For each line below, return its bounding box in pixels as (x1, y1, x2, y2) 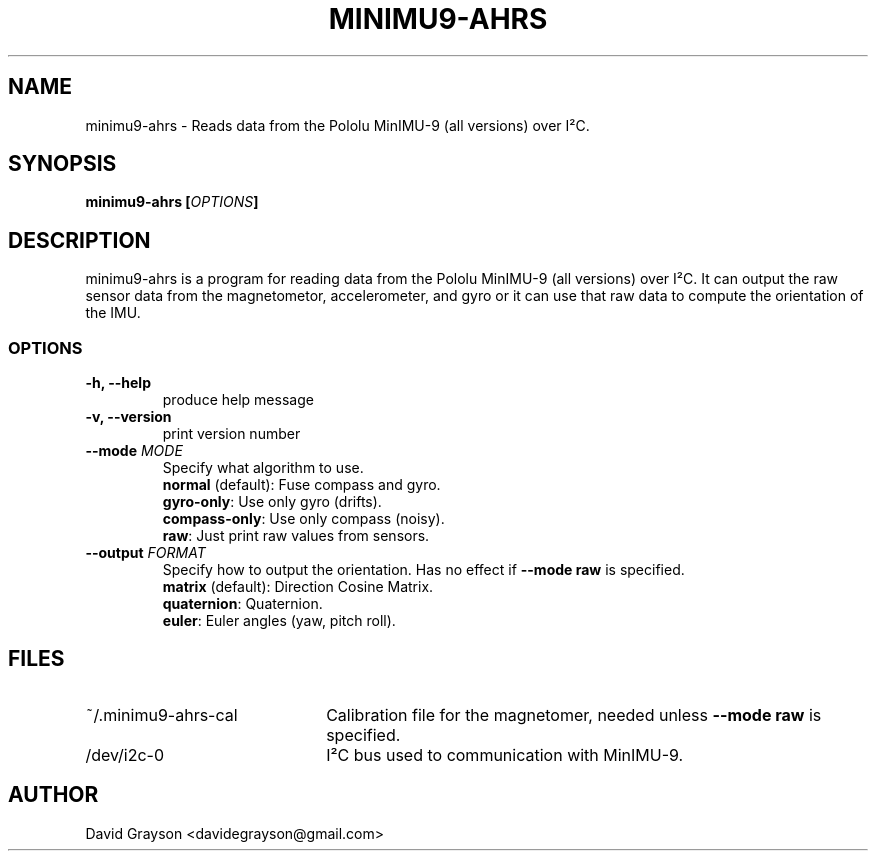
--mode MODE (85, 442, 183, 460)
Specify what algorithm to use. (162, 459, 364, 477)
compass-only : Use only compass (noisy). (162, 510, 445, 528)
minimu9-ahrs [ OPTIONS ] (85, 193, 259, 211)
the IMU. (85, 304, 141, 322)
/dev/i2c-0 (85, 744, 165, 765)
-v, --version (85, 408, 172, 426)
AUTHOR (8, 782, 99, 808)
